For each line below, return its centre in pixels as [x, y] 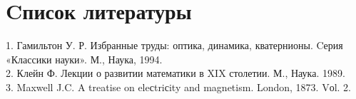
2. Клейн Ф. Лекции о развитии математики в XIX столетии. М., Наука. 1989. [176, 73]
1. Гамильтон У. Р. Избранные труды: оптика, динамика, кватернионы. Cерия [174, 45]
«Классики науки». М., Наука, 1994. [84, 59]
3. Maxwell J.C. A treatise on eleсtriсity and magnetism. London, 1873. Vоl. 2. [178, 87]
